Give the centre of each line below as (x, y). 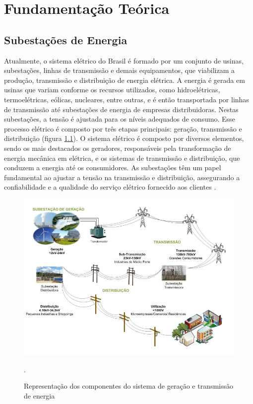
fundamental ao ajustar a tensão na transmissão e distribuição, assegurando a (122, 177)
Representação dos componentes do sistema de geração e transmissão (129, 386)
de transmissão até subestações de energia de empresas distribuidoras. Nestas (121, 109)
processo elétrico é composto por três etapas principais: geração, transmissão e (123, 128)
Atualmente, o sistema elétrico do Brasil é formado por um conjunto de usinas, (124, 60)
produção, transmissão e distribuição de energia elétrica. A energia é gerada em (125, 80)
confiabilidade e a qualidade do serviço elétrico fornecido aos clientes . (110, 187)
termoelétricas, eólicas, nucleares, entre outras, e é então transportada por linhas (126, 99)
